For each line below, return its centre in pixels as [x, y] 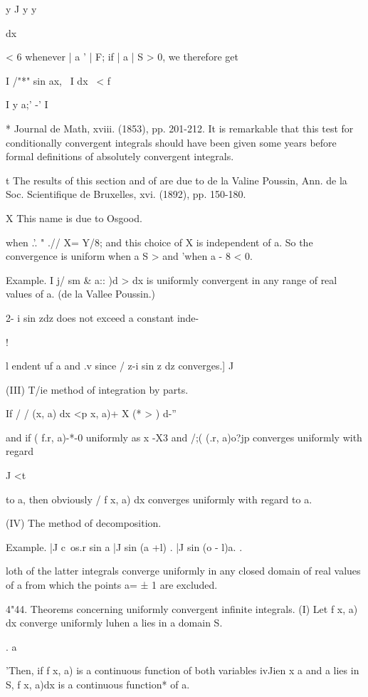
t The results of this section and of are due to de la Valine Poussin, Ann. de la [177, 180]
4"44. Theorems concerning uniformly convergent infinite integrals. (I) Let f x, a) [182, 608]
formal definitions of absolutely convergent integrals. [120, 156]
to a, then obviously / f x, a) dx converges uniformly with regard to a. [159, 499]
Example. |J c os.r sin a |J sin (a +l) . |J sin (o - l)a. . [124, 546]
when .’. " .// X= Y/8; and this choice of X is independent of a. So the [159, 242]
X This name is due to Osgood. [74, 218]
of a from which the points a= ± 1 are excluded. [112, 585]
